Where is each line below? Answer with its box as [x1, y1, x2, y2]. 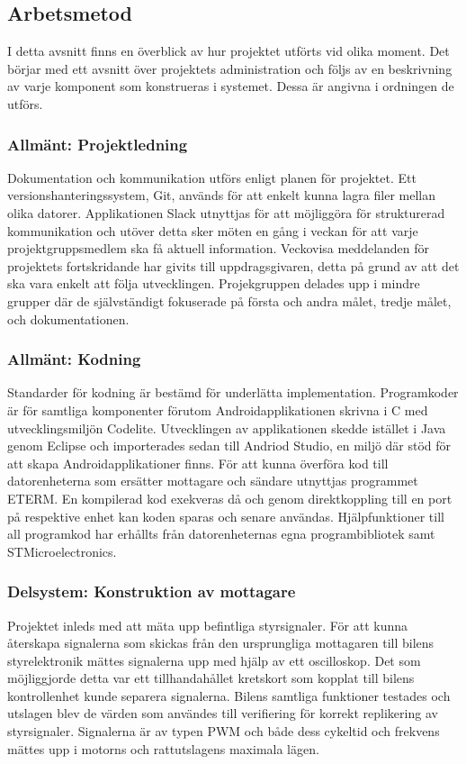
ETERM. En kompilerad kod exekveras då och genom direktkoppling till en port [7, 488, 453, 507]
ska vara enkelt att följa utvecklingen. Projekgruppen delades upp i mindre [7, 274, 420, 293]
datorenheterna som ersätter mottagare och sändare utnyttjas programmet [7, 471, 418, 490]
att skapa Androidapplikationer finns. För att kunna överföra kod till [7, 453, 389, 472]
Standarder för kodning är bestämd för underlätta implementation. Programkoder [7, 383, 459, 402]
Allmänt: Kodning [7, 348, 141, 370]
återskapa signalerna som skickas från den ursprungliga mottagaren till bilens [7, 633, 435, 652]
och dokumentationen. [7, 309, 130, 328]
